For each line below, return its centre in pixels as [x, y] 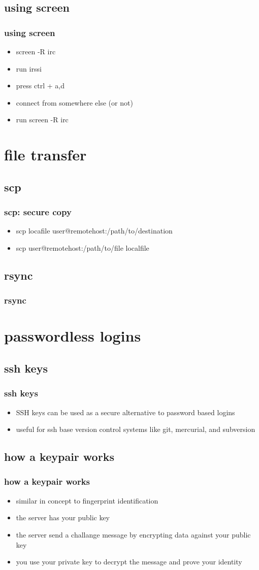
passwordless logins [73, 336]
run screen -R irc [42, 120]
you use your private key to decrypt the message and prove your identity [129, 562]
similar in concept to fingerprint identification [87, 500]
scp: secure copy [38, 212]
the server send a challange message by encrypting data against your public [133, 534]
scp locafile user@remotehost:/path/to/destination [94, 231]
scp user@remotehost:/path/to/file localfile [83, 247]
